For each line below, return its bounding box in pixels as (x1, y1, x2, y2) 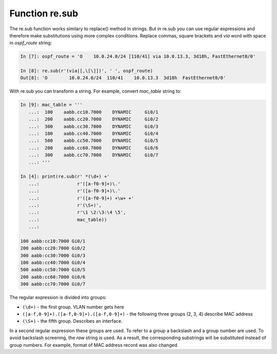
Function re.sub (9, 8, 78, 19)
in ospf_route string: (9, 40, 52, 46)
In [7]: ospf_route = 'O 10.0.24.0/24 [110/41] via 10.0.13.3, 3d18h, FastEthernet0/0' (20, 54, 256, 59)
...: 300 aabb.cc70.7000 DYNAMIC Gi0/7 (28, 152, 159, 158)
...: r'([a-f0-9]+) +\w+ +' (28, 195, 134, 201)
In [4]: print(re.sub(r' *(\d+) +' (20, 174, 110, 179)
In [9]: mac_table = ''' (20, 102, 83, 108)
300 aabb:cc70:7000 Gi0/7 (20, 281, 86, 287)
